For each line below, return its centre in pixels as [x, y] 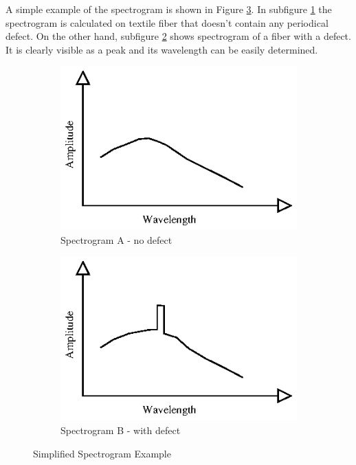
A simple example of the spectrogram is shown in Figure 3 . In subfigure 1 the [169, 9]
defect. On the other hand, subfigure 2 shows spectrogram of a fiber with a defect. [178, 36]
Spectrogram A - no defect [116, 239]
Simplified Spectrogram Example [102, 453]
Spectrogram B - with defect [121, 430]
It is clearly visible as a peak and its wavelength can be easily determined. [162, 49]
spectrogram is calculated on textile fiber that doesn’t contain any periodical [167, 22]
